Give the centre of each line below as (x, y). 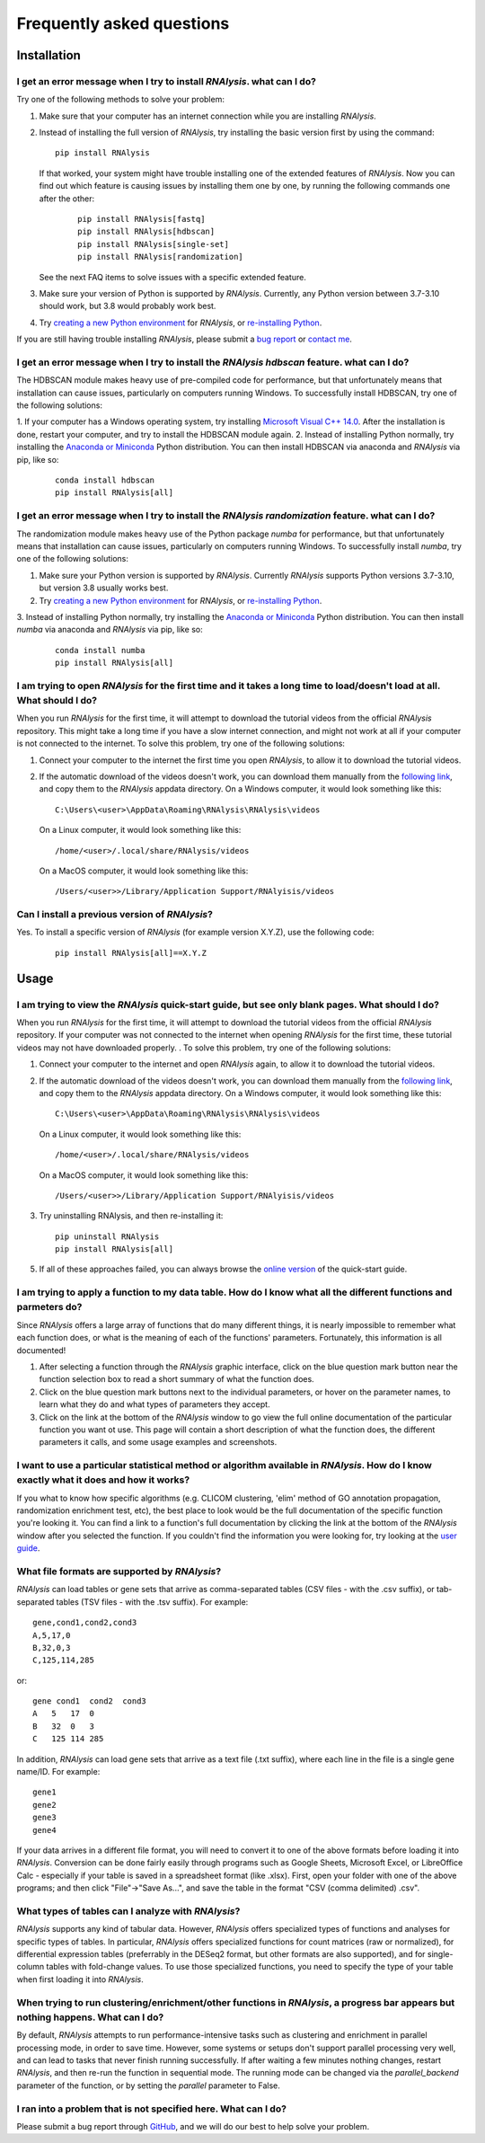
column (31, 1967)
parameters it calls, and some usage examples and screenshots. (158, 1442)
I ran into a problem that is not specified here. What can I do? (152, 2109)
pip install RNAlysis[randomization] (161, 257)
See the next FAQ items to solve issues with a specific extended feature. (173, 277)
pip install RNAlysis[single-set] (153, 244)
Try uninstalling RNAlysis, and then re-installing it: (131, 1216)
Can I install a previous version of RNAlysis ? (115, 915)
